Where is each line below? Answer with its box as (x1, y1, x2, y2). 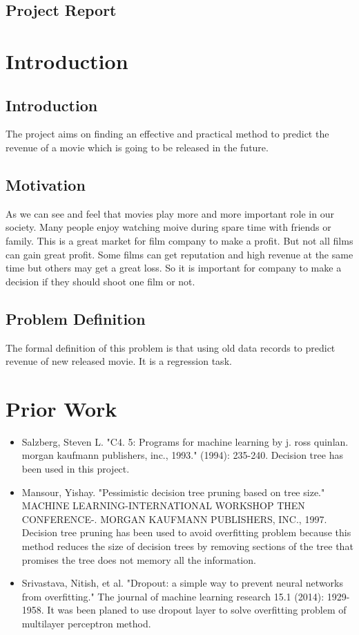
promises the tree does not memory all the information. (21, 552, 256, 567)
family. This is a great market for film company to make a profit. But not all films (6, 233, 353, 247)
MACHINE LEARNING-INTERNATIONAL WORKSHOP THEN (21, 498, 305, 513)
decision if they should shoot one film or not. (6, 274, 195, 288)
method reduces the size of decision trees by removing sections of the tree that (21, 538, 353, 553)
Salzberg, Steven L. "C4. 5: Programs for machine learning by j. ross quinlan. (21, 434, 349, 448)
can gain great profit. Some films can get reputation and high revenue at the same (6, 247, 353, 261)
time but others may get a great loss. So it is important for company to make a (6, 260, 342, 275)
